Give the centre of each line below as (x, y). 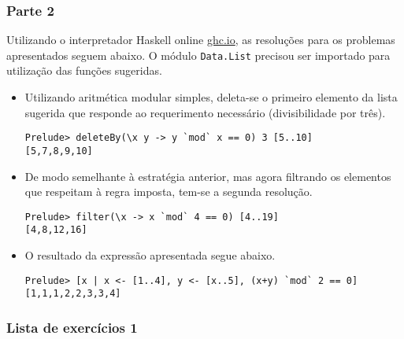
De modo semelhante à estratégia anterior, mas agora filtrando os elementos (208, 176)
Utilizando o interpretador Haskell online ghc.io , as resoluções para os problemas (201, 40)
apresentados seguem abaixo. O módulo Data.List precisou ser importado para (198, 55)
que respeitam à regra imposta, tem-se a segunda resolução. (169, 192)
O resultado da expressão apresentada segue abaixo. (150, 255)
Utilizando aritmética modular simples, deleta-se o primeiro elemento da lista (211, 97)
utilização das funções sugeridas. (84, 70)
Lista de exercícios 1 (72, 327)
